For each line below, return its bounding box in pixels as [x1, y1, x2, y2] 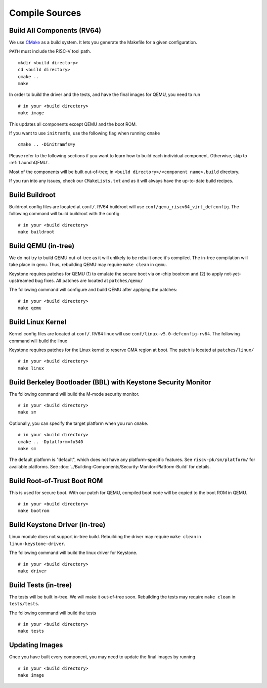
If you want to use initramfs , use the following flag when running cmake [9, 130, 160, 136]
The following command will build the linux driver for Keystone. [9, 550, 138, 556]
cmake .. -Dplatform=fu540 [18, 439, 84, 445]
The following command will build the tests [9, 610, 96, 616]
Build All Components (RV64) [9, 26, 101, 35]
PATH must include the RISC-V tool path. [9, 48, 91, 54]
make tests [18, 628, 44, 634]
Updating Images [9, 641, 63, 649]
